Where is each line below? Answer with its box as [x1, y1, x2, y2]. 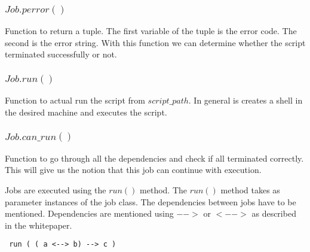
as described [251, 207, 296, 220]
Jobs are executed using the [5, 184, 106, 196]
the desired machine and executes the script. [5, 105, 167, 118]
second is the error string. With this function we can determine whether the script [5, 36, 306, 48]
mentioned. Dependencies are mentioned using [5, 207, 174, 220]
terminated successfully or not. [5, 48, 117, 60]
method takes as [220, 184, 280, 196]
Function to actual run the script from [5, 94, 145, 107]
